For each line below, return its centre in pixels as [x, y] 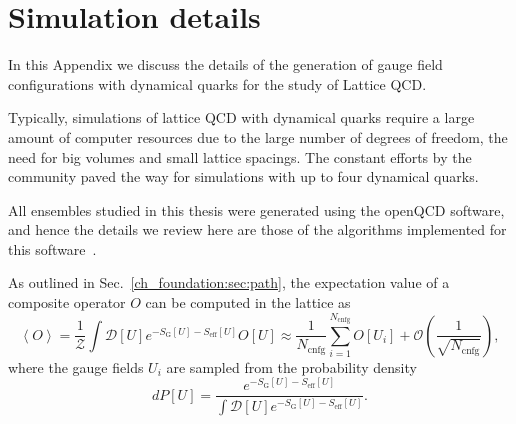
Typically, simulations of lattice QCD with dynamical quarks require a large [241, 117]
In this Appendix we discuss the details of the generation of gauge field [225, 64]
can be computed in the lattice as [248, 302]
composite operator [67, 302]
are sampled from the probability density [291, 366]
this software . [52, 248]
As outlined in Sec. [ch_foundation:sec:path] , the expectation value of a [229, 282]
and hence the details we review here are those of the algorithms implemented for [257, 229]
